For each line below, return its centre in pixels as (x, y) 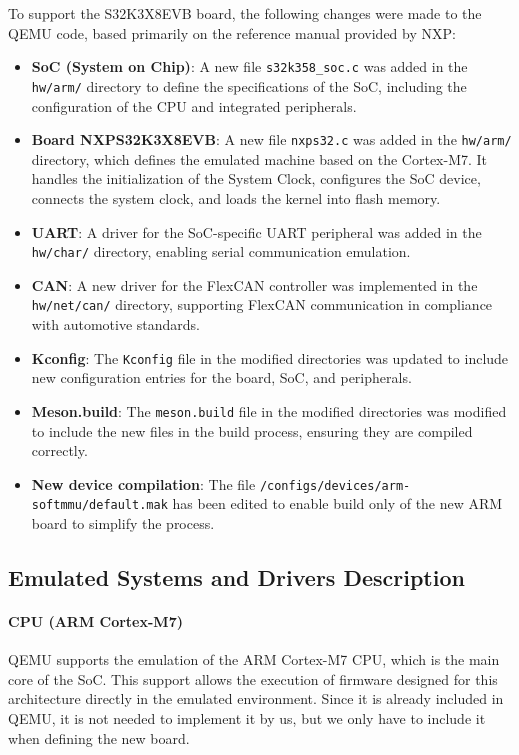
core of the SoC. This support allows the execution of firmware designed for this (253, 678)
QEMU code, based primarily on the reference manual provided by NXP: (232, 32)
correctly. (59, 450)
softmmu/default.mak (99, 505)
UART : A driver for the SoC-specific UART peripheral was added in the (256, 231)
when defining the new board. (99, 737)
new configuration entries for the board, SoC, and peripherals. (221, 377)
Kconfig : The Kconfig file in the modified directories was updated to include (270, 357)
